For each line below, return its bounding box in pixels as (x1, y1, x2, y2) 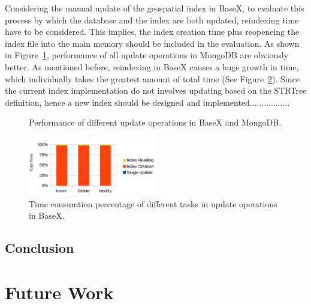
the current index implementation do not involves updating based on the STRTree (5, 84, 307, 97)
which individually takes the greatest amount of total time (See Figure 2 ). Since (5, 72, 300, 85)
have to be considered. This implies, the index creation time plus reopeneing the (5, 25, 300, 38)
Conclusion (5, 239, 74, 257)
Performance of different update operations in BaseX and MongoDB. (29, 116, 282, 129)
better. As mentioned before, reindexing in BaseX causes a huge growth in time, (5, 60, 299, 73)
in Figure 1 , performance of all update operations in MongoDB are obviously (5, 49, 289, 61)
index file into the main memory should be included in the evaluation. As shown (5, 37, 300, 49)
